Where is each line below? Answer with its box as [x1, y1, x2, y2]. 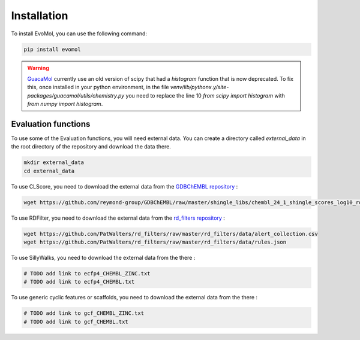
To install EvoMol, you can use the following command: [11, 30, 147, 37]
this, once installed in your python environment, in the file [27, 84, 169, 91]
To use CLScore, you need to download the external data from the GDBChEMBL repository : [11, 183, 238, 190]
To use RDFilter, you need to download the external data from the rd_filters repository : [11, 214, 225, 221]
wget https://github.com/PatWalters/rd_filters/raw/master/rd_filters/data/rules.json [23, 239, 287, 245]
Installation [11, 9, 68, 22]
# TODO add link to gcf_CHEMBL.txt [23, 318, 128, 325]
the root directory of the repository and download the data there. [11, 143, 171, 150]
